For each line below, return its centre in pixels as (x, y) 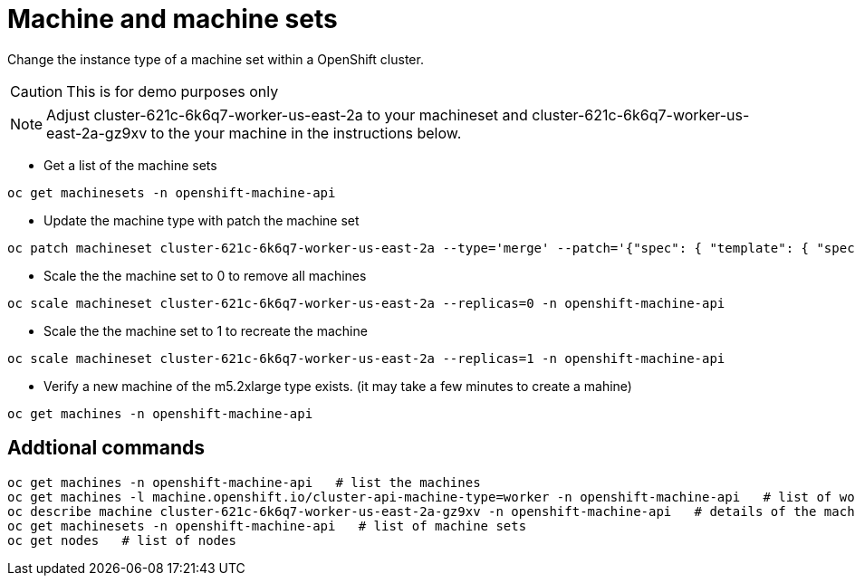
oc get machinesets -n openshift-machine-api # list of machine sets (267, 526)
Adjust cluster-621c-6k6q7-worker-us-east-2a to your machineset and (287, 115)
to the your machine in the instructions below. (306, 133)
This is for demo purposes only (173, 91)
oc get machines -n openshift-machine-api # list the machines (244, 482)
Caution (37, 91)
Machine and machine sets (173, 19)
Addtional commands (106, 448)
